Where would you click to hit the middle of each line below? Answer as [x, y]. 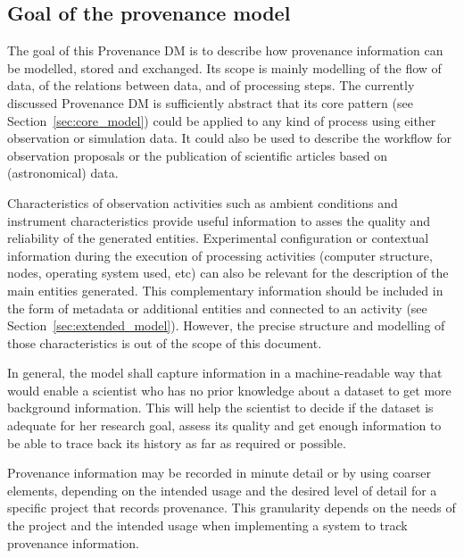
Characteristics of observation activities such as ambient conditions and [203, 202]
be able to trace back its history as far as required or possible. [177, 442]
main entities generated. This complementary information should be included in [225, 290]
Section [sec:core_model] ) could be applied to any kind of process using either [222, 120]
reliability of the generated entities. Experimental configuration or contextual [218, 238]
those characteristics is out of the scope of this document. [165, 342]
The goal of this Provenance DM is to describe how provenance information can [225, 50]
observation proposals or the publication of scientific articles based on [198, 155]
